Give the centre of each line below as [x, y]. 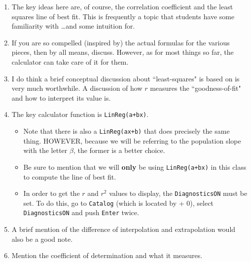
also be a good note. [42, 239]
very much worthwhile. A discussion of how [77, 88]
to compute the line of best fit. [70, 176]
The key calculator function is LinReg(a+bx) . [80, 114]
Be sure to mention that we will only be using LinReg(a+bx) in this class [135, 167]
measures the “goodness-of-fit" [196, 88]
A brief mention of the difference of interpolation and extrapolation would [124, 229]
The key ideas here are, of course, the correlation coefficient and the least [122, 6]
